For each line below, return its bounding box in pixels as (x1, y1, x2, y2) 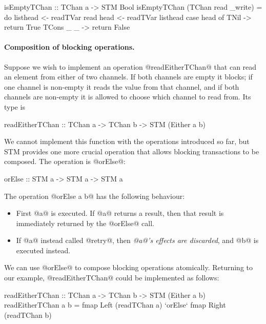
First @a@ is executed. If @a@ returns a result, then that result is (16, 208, 224, 218)
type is (4, 101, 25, 112)
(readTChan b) (4, 309, 52, 320)
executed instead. (16, 245, 71, 255)
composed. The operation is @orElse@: (4, 156, 126, 167)
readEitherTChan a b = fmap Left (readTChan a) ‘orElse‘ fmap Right (4, 299, 226, 310)
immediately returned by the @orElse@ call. (16, 217, 154, 228)
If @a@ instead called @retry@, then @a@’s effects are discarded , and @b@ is (16, 235, 259, 246)
